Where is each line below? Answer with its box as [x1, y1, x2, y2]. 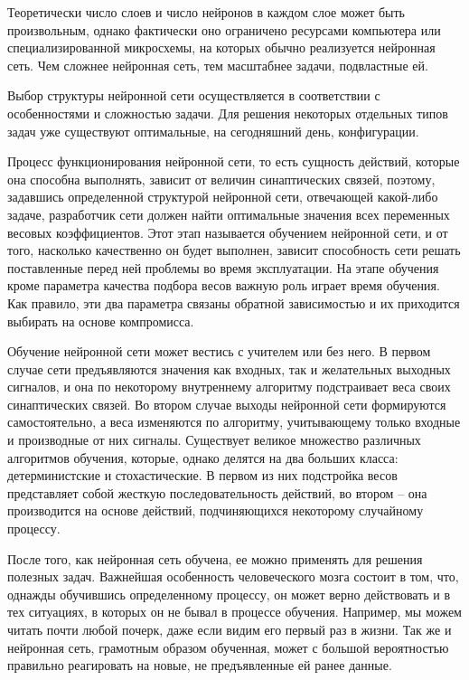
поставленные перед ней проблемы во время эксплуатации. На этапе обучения [7, 258, 439, 277]
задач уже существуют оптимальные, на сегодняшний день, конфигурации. [7, 121, 419, 140]
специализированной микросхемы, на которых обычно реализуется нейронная [7, 38, 436, 57]
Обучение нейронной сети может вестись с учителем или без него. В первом [7, 342, 431, 361]
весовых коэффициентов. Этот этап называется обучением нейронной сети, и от [7, 222, 448, 241]
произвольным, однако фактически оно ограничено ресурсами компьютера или [7, 20, 441, 39]
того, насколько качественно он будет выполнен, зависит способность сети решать [7, 241, 461, 260]
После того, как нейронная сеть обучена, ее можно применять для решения [7, 549, 423, 568]
